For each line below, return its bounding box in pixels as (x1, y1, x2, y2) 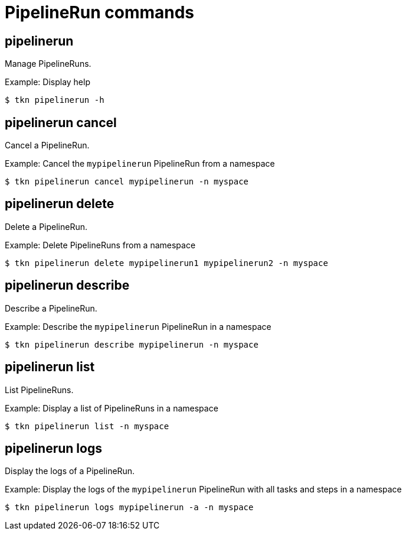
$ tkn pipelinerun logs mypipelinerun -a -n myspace (5, 502, 254, 513)
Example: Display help (5, 77, 90, 87)
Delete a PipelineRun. (5, 221, 88, 232)
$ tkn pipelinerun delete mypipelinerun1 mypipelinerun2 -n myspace (5, 258, 328, 268)
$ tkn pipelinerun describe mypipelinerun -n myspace (5, 339, 258, 349)
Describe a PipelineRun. (5, 303, 97, 313)
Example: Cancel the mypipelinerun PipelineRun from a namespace (5, 158, 275, 169)
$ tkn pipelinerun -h (5, 95, 104, 105)
